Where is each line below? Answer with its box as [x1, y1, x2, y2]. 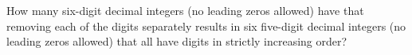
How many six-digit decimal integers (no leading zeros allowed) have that [6, 2, 364, 18]
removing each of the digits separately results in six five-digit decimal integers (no [6, 17, 406, 34]
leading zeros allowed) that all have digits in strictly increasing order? [6, 33, 347, 49]
